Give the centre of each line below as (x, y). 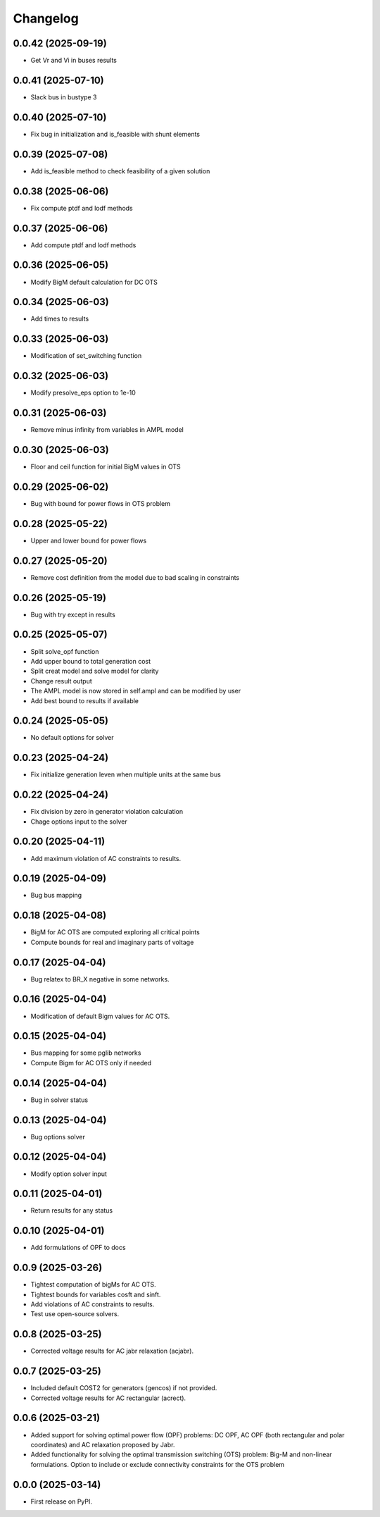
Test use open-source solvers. (75, 1314)
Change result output (61, 681)
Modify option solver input (69, 1174)
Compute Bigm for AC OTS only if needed (91, 1063)
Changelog (46, 18)
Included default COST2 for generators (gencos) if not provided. (124, 1388)
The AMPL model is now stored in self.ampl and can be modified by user (136, 691)
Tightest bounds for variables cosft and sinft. (96, 1294)
